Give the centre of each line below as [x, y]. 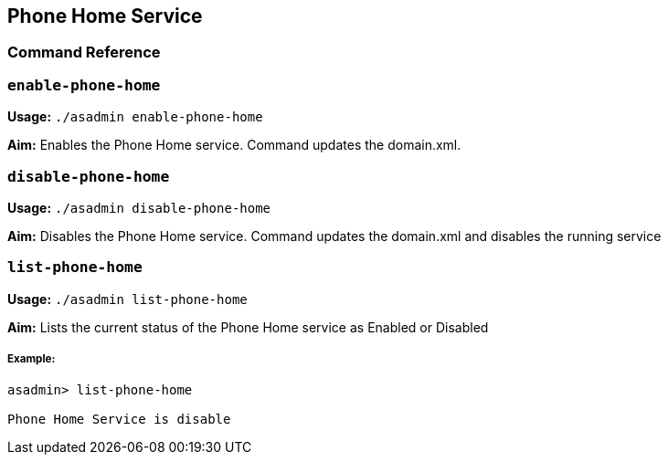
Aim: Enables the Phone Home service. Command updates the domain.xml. [234, 145]
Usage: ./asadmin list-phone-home [127, 299]
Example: [32, 359]
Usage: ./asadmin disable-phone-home [139, 207]
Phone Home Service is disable [119, 420]
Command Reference [84, 52]
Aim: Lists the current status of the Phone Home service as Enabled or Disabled [248, 327]
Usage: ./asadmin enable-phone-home [135, 117]
